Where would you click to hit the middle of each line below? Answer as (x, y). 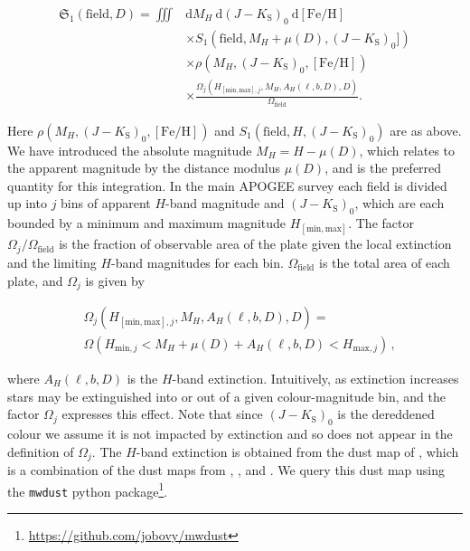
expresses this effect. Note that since (162, 414)
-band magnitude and (225, 203)
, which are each (399, 203)
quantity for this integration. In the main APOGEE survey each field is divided (227, 185)
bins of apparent (106, 203)
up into (27, 203)
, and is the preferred (383, 168)
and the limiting (52, 262)
